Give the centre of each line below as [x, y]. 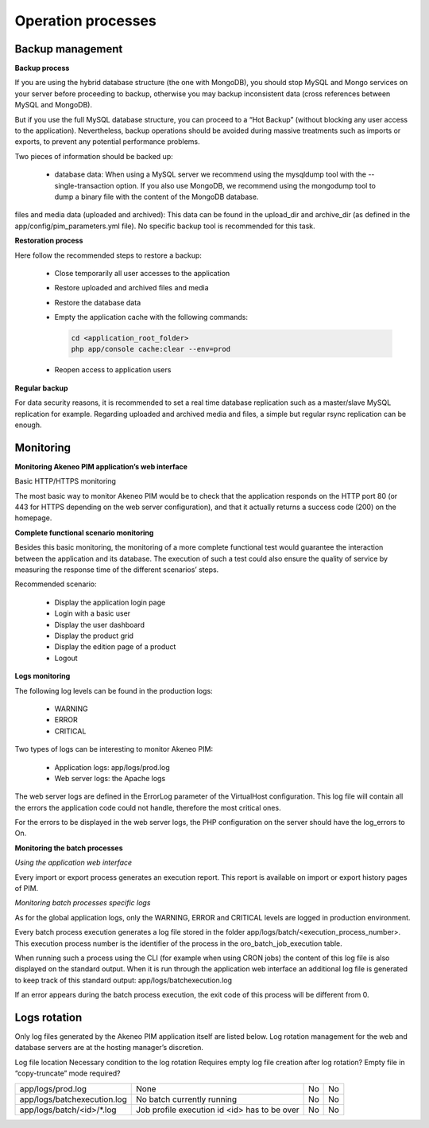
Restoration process [49, 241]
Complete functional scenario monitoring [84, 532]
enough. [29, 425]
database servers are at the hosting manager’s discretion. [109, 1048]
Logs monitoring [43, 676]
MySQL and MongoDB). [54, 105]
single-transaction [84, 185]
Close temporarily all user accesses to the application [142, 273]
